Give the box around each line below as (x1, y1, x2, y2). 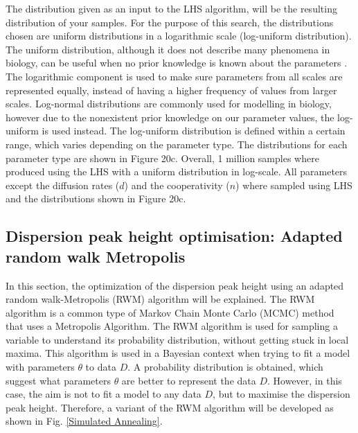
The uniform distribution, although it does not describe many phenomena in (6, 42, 330, 56)
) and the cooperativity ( (124, 177, 230, 192)
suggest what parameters (6, 373, 111, 387)
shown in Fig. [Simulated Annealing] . (6, 414, 163, 428)
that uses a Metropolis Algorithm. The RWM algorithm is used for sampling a (6, 319, 338, 333)
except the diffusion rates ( (6, 177, 120, 192)
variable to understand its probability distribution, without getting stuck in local (6, 332, 349, 346)
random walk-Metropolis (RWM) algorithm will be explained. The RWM (6, 292, 315, 306)
